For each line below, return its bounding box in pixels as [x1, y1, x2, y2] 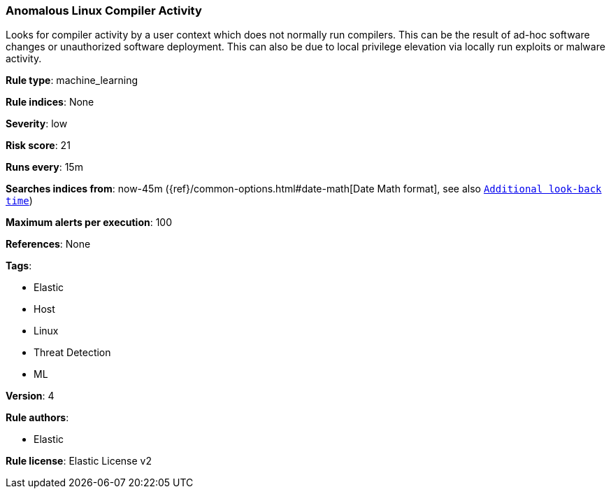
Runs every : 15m [6, 161, 83, 174]
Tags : [6, 260, 32, 272]
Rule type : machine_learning [6, 74, 138, 87]
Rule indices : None [6, 96, 94, 108]
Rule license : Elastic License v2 [6, 455, 152, 467]
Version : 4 [6, 390, 55, 402]
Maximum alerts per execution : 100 [6, 216, 173, 229]
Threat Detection [34, 346, 111, 359]
